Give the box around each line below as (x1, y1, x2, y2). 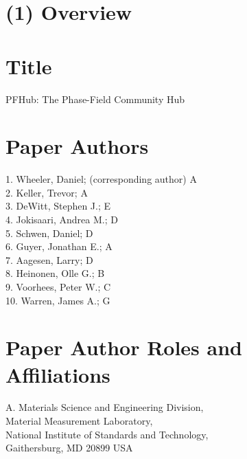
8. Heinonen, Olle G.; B (5, 266, 105, 280)
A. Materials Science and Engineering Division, (5, 400, 204, 414)
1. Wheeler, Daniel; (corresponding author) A (5, 172, 197, 186)
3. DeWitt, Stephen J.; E (5, 199, 111, 213)
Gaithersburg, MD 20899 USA (5, 440, 133, 455)
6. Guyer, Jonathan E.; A (5, 239, 113, 254)
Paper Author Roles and (5, 333, 242, 361)
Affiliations (5, 360, 110, 388)
